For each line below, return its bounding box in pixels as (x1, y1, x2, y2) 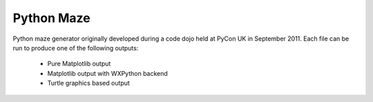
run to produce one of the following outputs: (12, 43, 139, 52)
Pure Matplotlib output (47, 59, 111, 68)
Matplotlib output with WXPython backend (47, 69, 169, 77)
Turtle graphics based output (47, 79, 131, 88)
